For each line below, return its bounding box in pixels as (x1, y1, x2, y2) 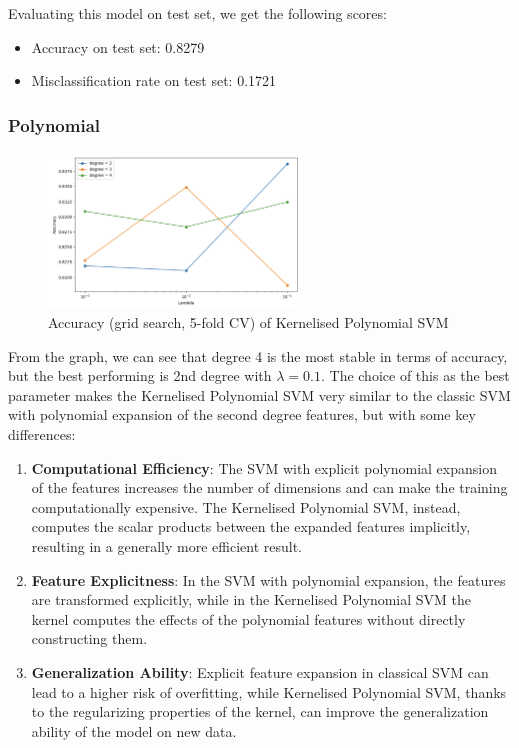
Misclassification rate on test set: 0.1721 (31, 70, 277, 91)
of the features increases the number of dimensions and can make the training (31, 477, 508, 498)
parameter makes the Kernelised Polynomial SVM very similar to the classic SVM (8, 384, 511, 405)
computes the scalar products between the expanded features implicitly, (31, 516, 471, 537)
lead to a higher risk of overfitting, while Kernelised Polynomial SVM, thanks (31, 681, 507, 702)
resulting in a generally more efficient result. (31, 536, 302, 557)
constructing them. (31, 628, 148, 649)
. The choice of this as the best (320, 365, 510, 386)
